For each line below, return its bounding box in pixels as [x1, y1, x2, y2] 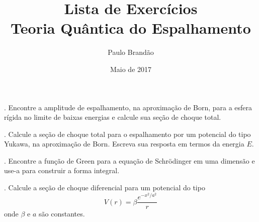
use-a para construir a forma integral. [4, 165, 120, 176]
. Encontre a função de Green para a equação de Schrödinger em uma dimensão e [4, 155, 255, 166]
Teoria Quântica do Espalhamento [11, 18, 251, 38]
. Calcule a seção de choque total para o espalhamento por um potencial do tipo [4, 128, 251, 139]
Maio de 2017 [110, 63, 152, 74]
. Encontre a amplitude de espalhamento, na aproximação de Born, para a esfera [4, 102, 252, 112]
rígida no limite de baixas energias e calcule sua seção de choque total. [4, 112, 221, 122]
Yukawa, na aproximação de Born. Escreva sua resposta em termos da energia [4, 138, 244, 149]
